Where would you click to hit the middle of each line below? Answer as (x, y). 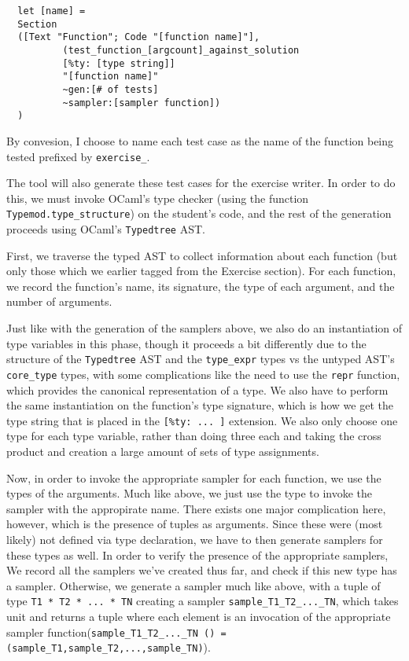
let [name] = (52, 11)
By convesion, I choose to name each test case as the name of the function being (200, 140)
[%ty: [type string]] (119, 63)
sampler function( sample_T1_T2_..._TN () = (116, 632)
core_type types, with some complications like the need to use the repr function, (203, 374)
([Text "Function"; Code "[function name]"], (139, 37)
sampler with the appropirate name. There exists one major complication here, (196, 508)
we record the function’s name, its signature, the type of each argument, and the (201, 286)
